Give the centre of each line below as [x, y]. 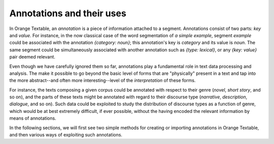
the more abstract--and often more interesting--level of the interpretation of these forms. [102, 80]
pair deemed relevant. [32, 57]
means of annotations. [33, 118]
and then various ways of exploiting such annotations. [66, 135]
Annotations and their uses [68, 13]
